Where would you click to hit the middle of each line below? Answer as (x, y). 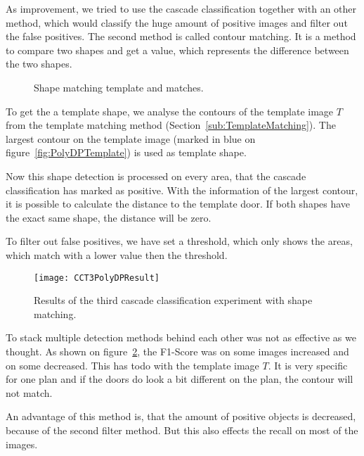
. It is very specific (308, 365)
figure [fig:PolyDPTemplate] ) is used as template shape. (126, 152)
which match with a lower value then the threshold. (117, 254)
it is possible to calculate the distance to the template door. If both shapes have (178, 204)
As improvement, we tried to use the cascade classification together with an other (181, 8)
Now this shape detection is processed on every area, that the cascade (156, 176)
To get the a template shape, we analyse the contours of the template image (170, 111)
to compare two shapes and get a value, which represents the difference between (177, 50)
